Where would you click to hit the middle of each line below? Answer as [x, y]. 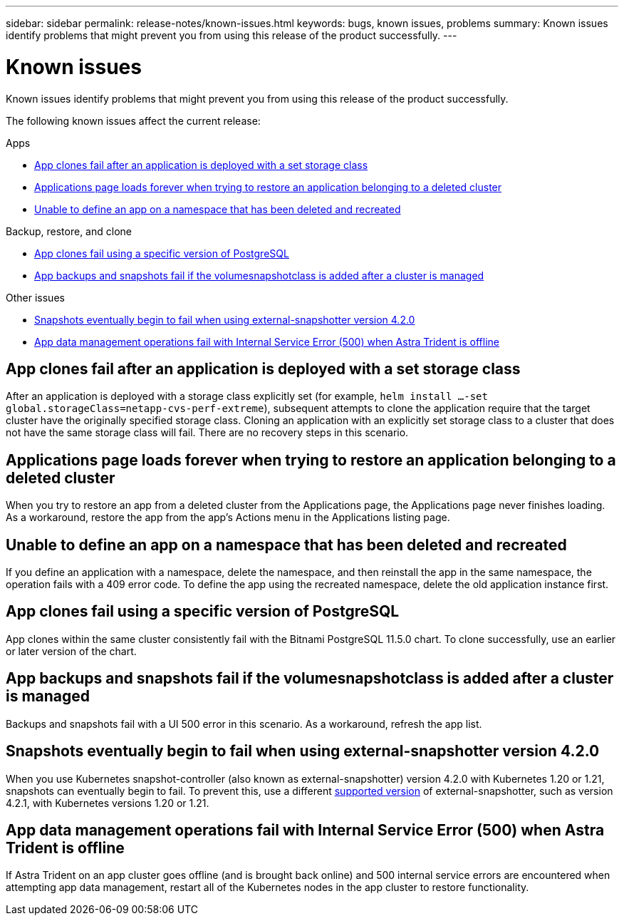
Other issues [35, 297]
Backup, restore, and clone [69, 231]
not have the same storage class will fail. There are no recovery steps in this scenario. [207, 433]
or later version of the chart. [71, 651]
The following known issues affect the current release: [133, 120]
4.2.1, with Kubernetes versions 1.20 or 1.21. [108, 803]
